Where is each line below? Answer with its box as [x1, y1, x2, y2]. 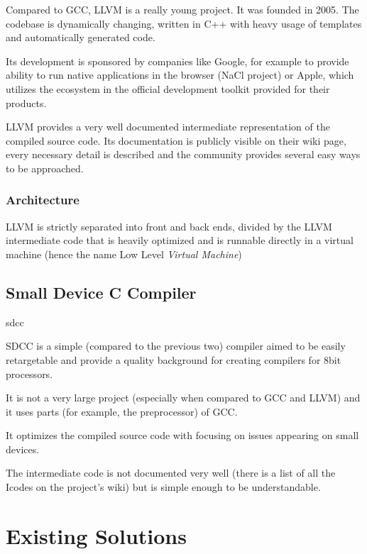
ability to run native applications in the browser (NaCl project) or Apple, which [6, 67, 354, 82]
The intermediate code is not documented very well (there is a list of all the [6, 465, 336, 480]
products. [6, 95, 47, 110]
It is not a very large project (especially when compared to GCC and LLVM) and [6, 390, 361, 405]
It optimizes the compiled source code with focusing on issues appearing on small [6, 428, 359, 443]
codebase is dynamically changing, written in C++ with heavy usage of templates [6, 16, 362, 31]
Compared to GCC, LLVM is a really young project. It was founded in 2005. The [6, 2, 359, 16]
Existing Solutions [6, 521, 187, 550]
